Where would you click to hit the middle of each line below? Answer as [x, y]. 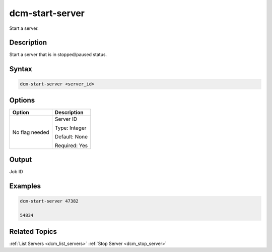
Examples [25, 186]
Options [22, 100]
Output [21, 160]
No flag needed [31, 132]
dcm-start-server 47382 [49, 201]
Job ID [16, 172]
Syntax [21, 69]
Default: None [71, 136]
